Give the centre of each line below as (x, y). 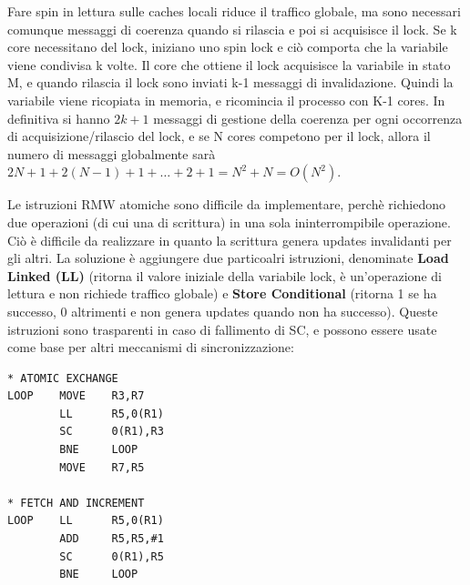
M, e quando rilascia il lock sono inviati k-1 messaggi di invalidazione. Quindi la (230, 82)
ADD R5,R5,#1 (112, 539)
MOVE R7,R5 (102, 467)
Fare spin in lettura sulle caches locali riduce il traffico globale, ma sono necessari (234, 11)
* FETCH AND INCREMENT (76, 503)
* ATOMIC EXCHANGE (63, 378)
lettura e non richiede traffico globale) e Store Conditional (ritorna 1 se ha (222, 293)
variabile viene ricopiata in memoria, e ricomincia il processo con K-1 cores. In (226, 100)
